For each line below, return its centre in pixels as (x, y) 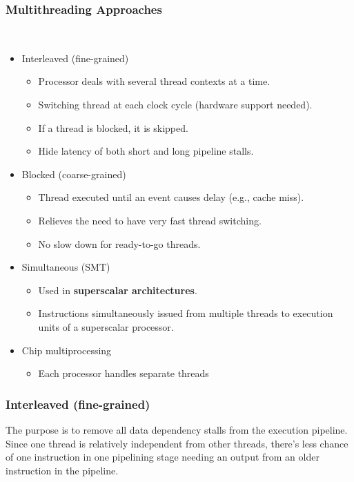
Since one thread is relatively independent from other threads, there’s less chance (177, 443)
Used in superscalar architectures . (118, 290)
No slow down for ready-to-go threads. (119, 243)
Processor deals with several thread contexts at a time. (154, 81)
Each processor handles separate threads (124, 373)
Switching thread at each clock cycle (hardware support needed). (175, 104)
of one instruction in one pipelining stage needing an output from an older (163, 457)
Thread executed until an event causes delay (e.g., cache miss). (171, 197)
